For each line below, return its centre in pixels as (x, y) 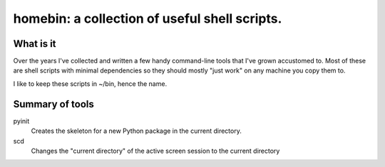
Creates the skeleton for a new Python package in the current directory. (136, 131)
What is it (35, 44)
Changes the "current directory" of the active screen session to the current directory (155, 151)
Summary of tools (53, 104)
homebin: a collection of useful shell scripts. (148, 18)
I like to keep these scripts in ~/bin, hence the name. (90, 83)
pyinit (21, 121)
